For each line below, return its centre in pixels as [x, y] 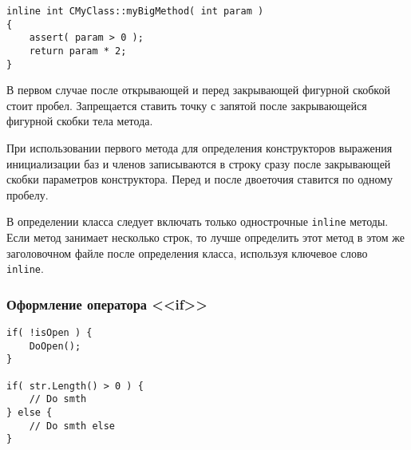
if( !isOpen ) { [49, 333]
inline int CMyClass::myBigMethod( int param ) [135, 11]
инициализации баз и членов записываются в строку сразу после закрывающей [199, 163]
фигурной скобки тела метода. [80, 121]
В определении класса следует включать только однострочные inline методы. [198, 221]
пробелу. [28, 194]
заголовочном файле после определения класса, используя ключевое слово [187, 253]
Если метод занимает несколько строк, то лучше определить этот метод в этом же [206, 237]
